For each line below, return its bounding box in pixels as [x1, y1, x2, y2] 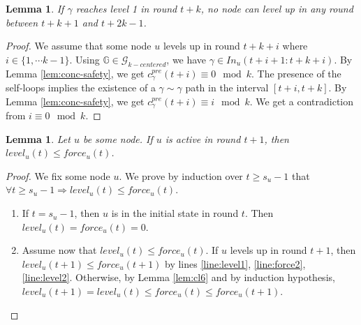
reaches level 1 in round [75, 1, 177, 15]
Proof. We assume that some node [6, 38, 152, 53]
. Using [69, 52, 100, 66]
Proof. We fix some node [6, 168, 110, 183]
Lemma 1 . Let [6, 131, 71, 146]
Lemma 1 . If [6, 1, 64, 15]
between [6, 15, 38, 29]
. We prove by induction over [119, 168, 243, 183]
